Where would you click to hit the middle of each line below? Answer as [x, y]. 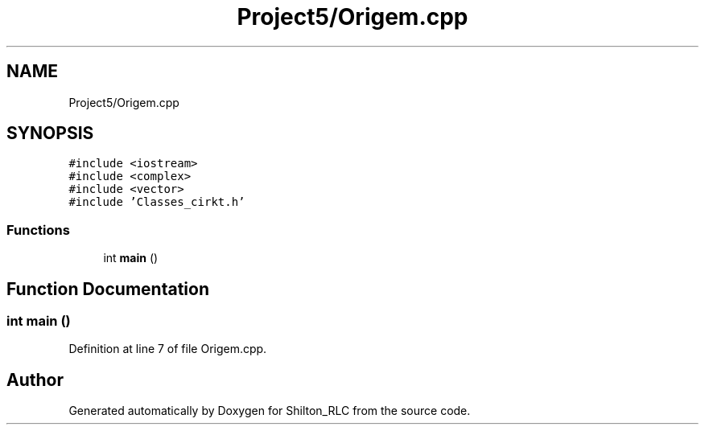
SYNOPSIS [50, 133]
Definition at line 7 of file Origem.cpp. [168, 349]
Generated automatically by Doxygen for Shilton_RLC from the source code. [270, 411]
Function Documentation [108, 289]
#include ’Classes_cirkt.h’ [157, 202]
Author [35, 380]
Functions [38, 230]
